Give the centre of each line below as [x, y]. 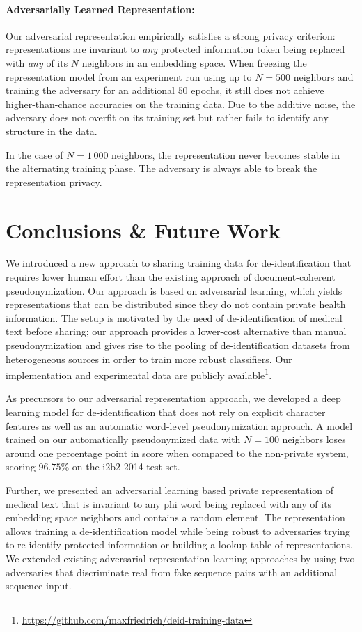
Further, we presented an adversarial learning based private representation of [170, 490]
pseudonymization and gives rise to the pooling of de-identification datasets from [178, 345]
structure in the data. [52, 131]
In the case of [34, 154]
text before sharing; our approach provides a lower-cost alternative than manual [176, 331]
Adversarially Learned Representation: [100, 9]
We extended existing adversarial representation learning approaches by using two [180, 558]
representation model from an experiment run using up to [129, 76]
